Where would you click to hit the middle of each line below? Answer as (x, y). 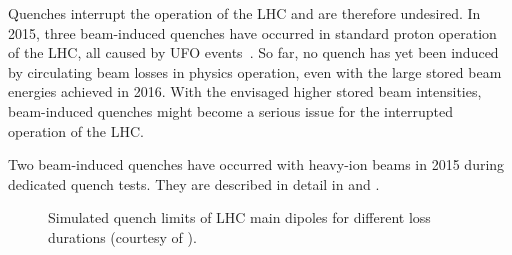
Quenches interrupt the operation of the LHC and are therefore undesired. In (244, 13)
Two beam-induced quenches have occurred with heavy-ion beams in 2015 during (256, 164)
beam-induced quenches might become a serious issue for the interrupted (231, 110)
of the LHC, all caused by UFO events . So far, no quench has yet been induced (253, 52)
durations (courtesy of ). (122, 236)
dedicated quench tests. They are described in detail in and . (194, 183)
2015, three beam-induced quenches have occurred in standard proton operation (252, 32)
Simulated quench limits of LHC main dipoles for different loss (239, 217)
